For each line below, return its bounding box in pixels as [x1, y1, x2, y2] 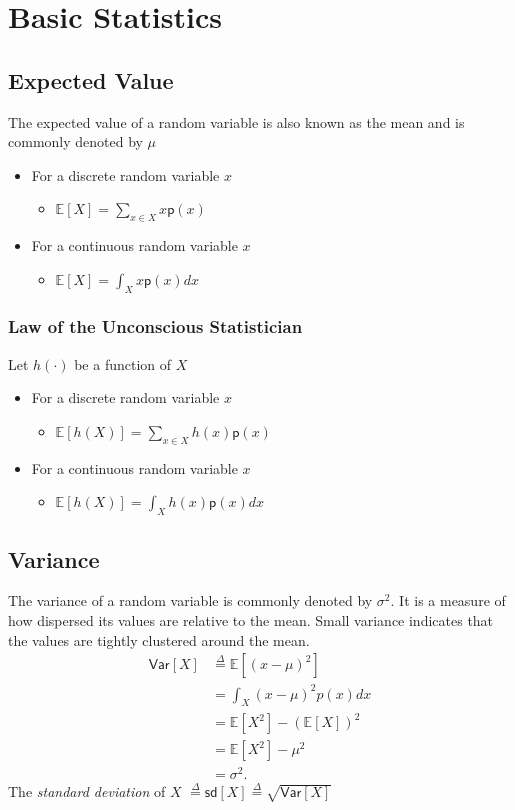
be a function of [74, 353, 172, 374]
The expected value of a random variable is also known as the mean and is [8, 111, 465, 132]
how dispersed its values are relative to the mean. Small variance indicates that [8, 609, 494, 630]
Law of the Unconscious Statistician [8, 314, 303, 339]
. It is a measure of [390, 590, 506, 611]
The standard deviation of [8, 781, 166, 802]
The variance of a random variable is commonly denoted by [8, 590, 373, 611]
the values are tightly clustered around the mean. [8, 629, 310, 650]
